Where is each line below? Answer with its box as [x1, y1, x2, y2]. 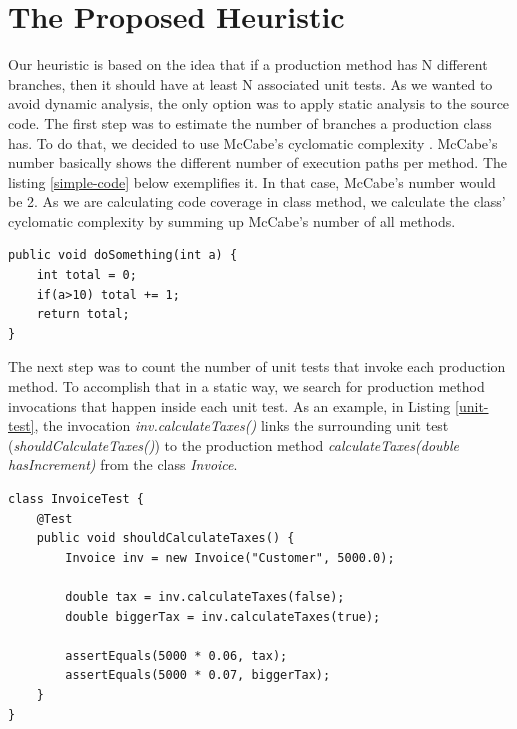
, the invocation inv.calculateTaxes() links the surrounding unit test [34, 415, 449, 436]
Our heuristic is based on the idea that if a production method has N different [8, 54, 488, 75]
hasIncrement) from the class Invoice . [8, 454, 238, 475]
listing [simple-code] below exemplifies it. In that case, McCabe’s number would [8, 171, 496, 192]
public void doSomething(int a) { [8, 248, 238, 263]
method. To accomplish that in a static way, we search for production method [8, 376, 485, 397]
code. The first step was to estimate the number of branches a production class [8, 112, 492, 133]
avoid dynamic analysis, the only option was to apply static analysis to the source [8, 93, 510, 114]
